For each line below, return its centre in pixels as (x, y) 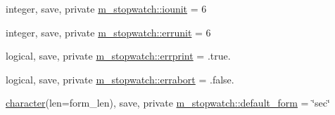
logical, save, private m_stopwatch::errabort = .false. (120, 79)
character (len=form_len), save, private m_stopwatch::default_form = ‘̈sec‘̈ (168, 103)
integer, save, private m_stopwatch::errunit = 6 (108, 32)
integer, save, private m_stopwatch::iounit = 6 (106, 8)
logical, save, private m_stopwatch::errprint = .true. (118, 56)
